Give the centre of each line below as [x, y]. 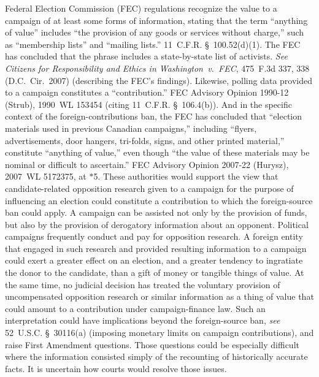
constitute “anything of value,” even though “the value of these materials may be [157, 152]
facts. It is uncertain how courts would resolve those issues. [116, 368]
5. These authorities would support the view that [186, 176]
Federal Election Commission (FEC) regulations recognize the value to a [141, 8]
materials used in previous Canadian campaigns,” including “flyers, [131, 128]
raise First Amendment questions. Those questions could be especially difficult [152, 344]
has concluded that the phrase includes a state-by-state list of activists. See [146, 56]
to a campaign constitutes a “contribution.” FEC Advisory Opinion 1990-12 [147, 92]
